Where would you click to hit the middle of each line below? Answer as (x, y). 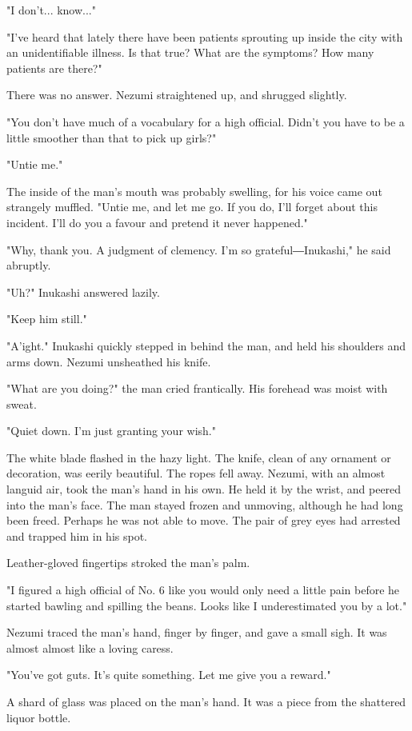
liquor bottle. (39, 717)
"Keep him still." (47, 319)
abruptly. (29, 265)
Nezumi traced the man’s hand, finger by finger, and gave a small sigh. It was (197, 632)
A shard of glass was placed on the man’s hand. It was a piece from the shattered (206, 701)
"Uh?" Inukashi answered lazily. (83, 292)
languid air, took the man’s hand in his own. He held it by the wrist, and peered (204, 489)
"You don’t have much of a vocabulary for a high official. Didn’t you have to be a (206, 121)
